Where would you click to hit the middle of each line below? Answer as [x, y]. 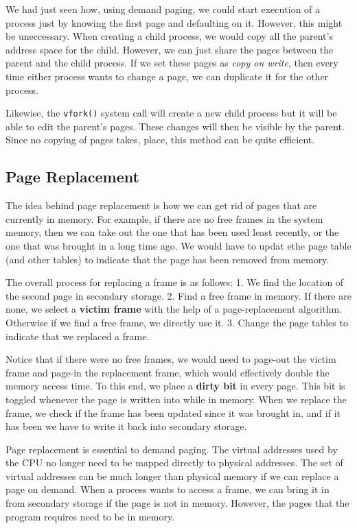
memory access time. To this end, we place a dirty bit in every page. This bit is [175, 386]
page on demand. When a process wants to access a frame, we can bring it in [168, 489]
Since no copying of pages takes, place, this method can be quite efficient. [160, 140]
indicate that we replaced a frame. [78, 336]
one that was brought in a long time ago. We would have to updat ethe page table [178, 245]
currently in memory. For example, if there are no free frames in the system [164, 218]
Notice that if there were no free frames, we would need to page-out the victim [171, 359]
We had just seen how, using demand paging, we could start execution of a [163, 9]
